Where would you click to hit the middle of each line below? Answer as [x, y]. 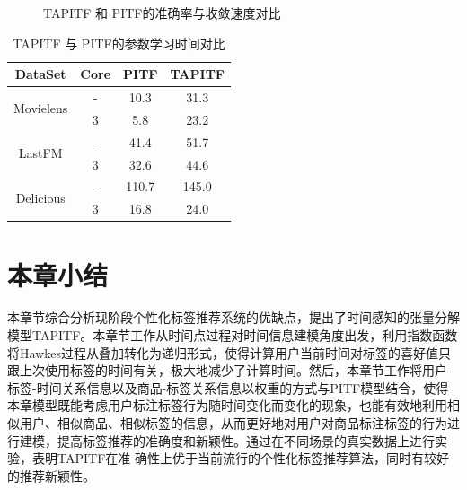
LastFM [40, 153]
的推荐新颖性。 [51, 475]
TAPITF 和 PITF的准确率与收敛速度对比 [162, 13]
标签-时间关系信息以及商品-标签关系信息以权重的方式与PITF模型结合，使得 [228, 387]
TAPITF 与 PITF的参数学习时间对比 [119, 43]
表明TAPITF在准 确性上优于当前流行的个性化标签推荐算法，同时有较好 [240, 458]
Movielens [41, 108]
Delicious [40, 197]
